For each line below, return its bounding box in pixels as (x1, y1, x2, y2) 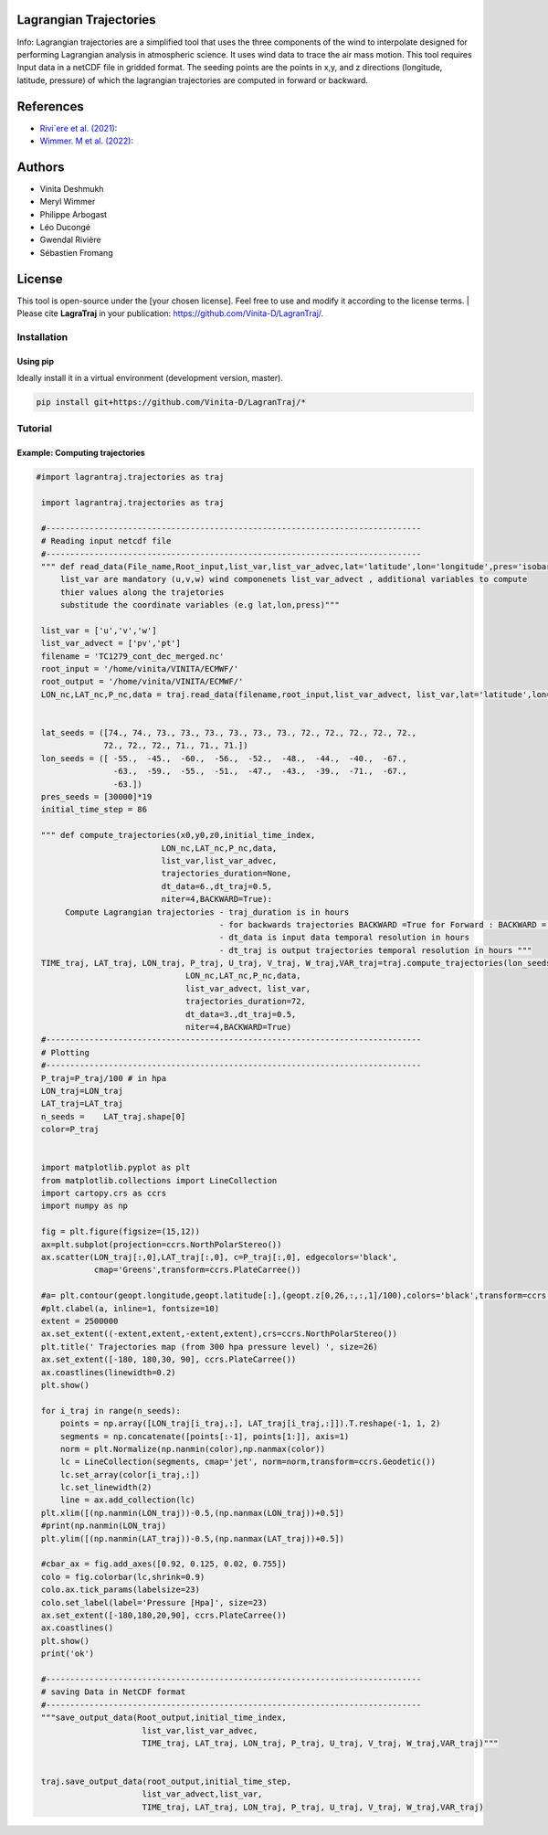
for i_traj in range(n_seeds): (41, 1405, 182, 1416)
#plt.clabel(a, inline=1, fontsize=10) (41, 1303, 219, 1313)
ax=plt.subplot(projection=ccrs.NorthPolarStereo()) (41, 1239, 282, 1249)
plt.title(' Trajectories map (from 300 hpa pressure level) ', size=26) (41, 1342, 379, 1352)
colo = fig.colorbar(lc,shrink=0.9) (41, 1572, 205, 1582)
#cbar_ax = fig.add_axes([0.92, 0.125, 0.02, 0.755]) (41, 1559, 287, 1569)
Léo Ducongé (39, 222, 91, 233)
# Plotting (41, 1047, 90, 1057)
